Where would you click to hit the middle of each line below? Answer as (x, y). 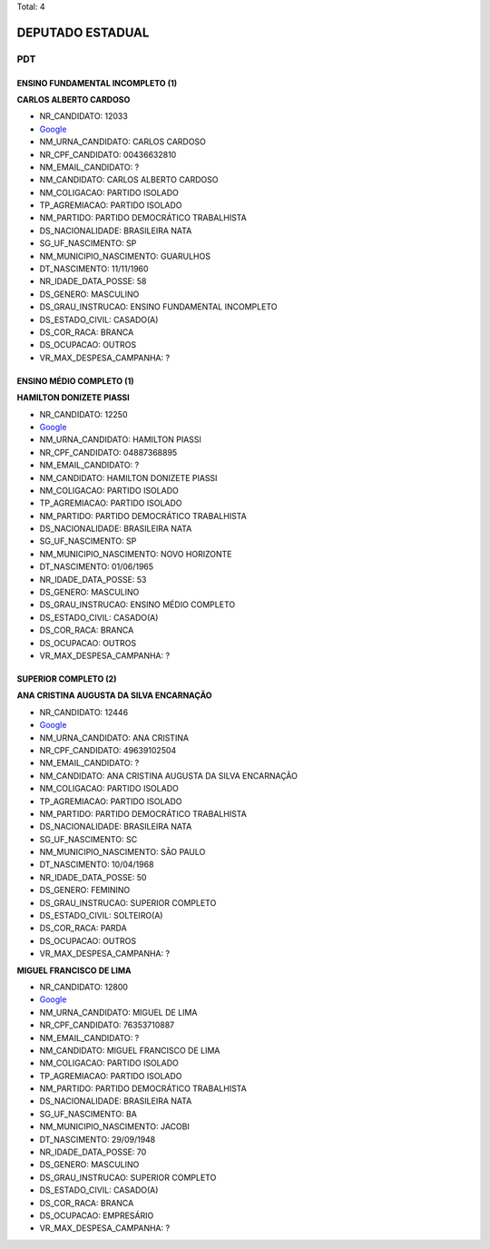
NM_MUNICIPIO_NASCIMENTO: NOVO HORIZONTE (136, 554)
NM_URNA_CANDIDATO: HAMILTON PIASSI (120, 439)
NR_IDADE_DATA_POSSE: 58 (93, 281)
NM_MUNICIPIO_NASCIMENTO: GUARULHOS (125, 256)
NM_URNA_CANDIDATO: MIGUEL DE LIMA (118, 1012)
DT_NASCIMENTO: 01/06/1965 (97, 566)
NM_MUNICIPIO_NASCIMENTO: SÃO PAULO (122, 852)
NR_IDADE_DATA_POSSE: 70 (93, 1152)
